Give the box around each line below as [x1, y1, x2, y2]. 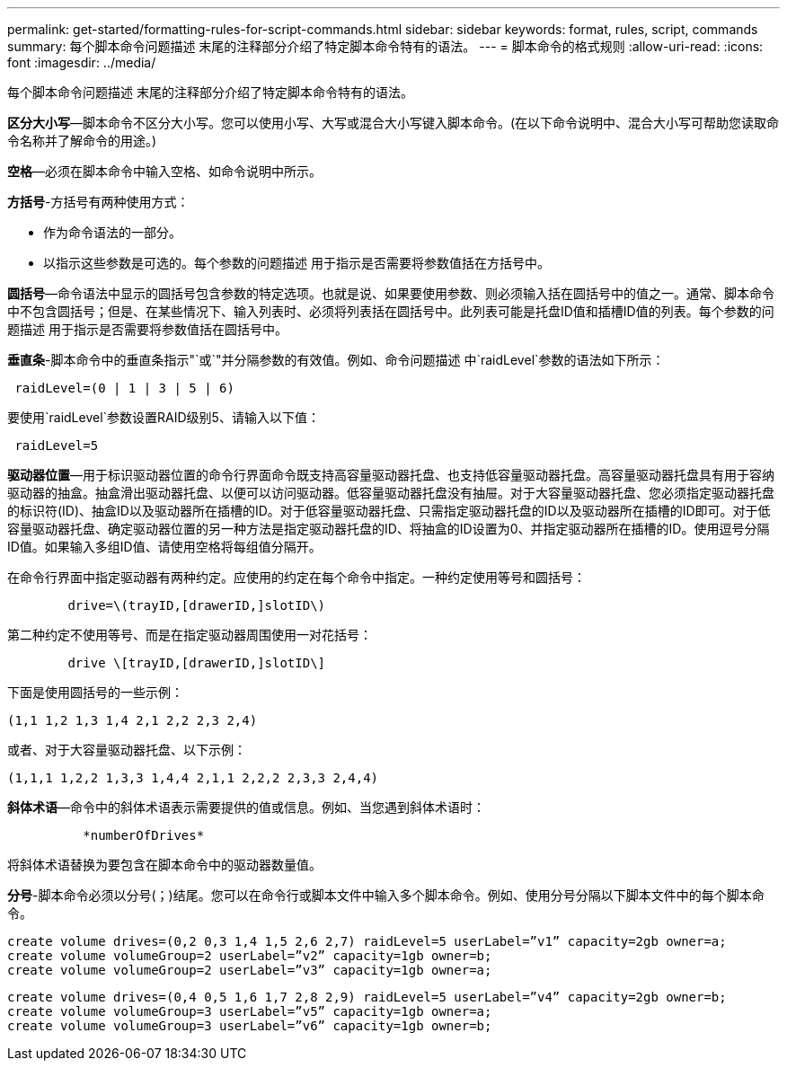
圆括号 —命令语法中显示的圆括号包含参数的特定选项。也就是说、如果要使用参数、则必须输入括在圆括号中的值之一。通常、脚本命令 [7, 286, 774, 301]
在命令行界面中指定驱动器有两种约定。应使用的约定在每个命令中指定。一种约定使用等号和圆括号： [7, 569, 586, 585]
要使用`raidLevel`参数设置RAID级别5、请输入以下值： [7, 410, 320, 425]
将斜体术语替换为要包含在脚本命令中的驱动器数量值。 [7, 857, 322, 872]
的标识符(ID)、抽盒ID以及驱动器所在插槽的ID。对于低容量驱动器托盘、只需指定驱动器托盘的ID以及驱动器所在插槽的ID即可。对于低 [7, 503, 771, 518]
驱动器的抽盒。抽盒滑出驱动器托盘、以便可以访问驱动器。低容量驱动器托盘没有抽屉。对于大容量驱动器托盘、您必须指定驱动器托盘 [7, 485, 774, 500]
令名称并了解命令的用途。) [7, 133, 157, 148]
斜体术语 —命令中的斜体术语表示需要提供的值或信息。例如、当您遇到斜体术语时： [7, 799, 485, 815]
